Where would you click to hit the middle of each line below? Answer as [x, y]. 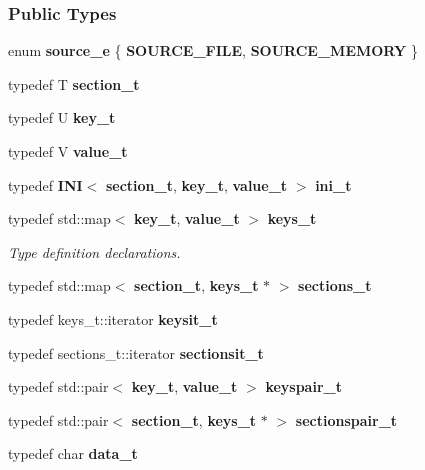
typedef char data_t [73, 453]
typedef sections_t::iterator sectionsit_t [136, 352]
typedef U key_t [62, 117]
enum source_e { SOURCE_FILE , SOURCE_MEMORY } [213, 50]
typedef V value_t [68, 151]
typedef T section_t [74, 83]
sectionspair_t [346, 419]
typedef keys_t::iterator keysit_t [113, 318]
